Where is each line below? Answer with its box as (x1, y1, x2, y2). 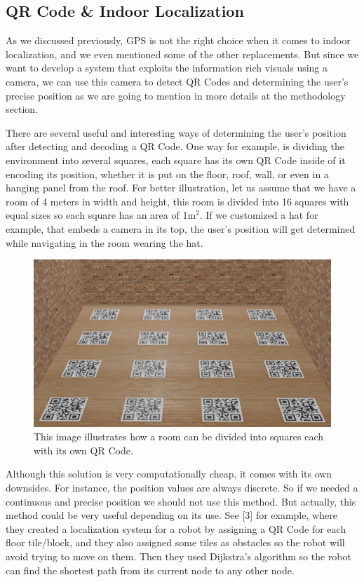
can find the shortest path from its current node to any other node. (6, 562, 295, 577)
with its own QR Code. (34, 442, 133, 457)
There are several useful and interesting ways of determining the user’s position (6, 125, 346, 140)
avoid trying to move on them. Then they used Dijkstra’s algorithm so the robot (6, 548, 351, 563)
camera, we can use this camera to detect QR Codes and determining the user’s (6, 74, 349, 88)
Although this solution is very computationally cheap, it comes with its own (6, 466, 332, 481)
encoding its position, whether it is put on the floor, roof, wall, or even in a (6, 166, 329, 181)
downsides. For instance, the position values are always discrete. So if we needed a (6, 480, 358, 494)
